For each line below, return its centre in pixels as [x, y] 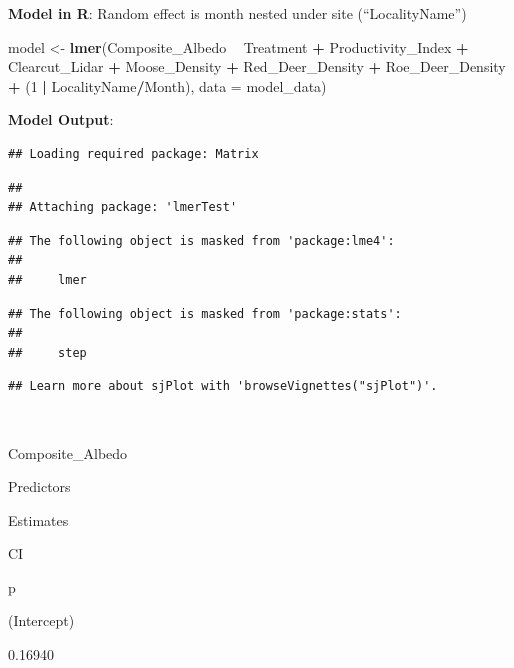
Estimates [38, 519]
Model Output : [61, 119]
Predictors [39, 486]
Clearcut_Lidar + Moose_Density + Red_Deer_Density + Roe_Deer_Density [257, 66]
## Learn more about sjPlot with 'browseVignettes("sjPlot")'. [223, 386]
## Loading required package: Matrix [133, 153]
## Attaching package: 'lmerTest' [123, 207]
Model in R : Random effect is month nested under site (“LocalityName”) [237, 13]
